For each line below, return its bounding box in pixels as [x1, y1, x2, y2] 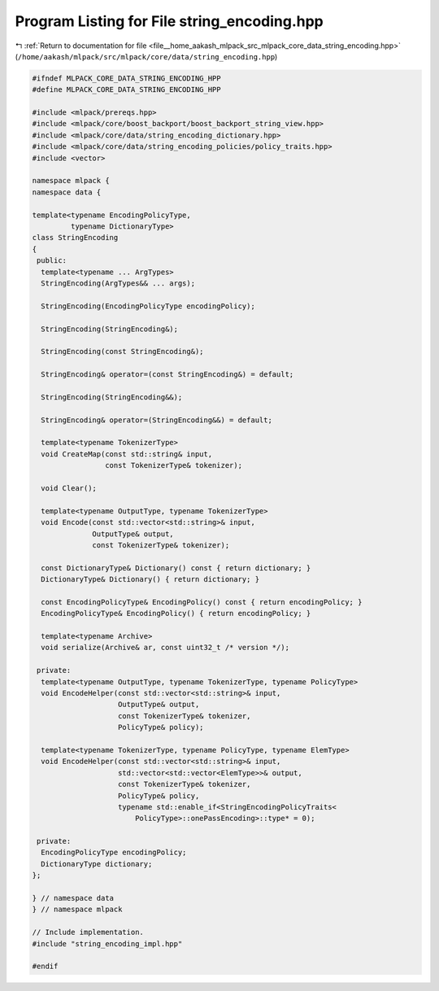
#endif [32, 962, 59, 971]
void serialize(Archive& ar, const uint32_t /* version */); [41, 643, 290, 653]
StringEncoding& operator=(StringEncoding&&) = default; [41, 415, 272, 425]
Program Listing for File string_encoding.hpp [15, 12, 324, 30]
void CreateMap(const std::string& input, [41, 449, 213, 459]
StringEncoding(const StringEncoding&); [41, 347, 204, 356]
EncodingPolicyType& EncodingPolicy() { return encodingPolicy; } [41, 609, 311, 618]
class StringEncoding [32, 233, 119, 242]
